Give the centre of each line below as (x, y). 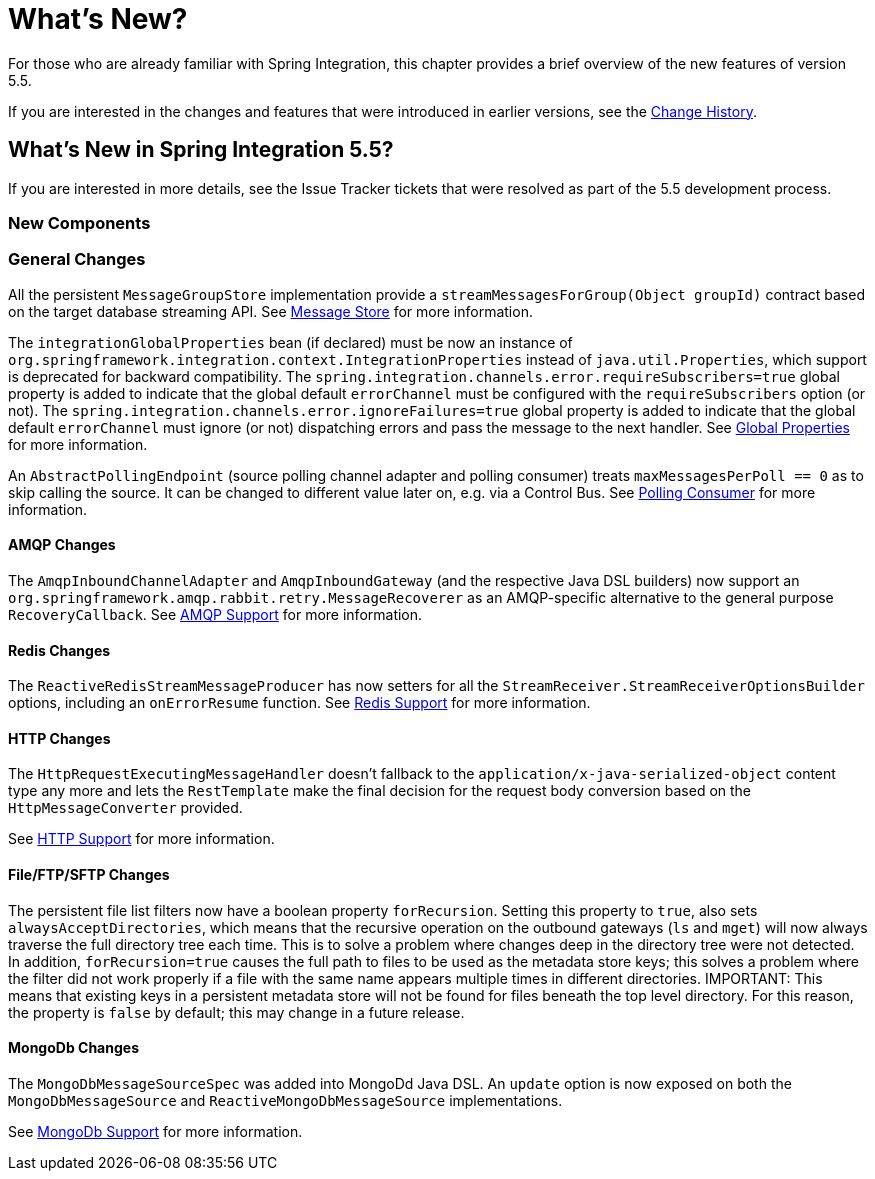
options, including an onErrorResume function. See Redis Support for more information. (299, 703)
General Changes (77, 259)
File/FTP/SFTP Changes (89, 874)
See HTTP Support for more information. (141, 839)
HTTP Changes (59, 738)
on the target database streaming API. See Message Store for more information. (270, 311)
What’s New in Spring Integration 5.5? (201, 150)
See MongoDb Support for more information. (155, 1131)
